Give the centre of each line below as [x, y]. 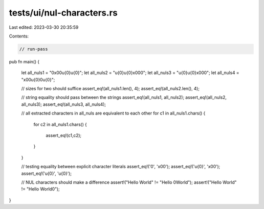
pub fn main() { [24, 61]
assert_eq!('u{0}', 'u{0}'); [46, 173]
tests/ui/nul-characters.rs [63, 13]
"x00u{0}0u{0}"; [38, 79]
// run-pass [34, 49]
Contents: [19, 36]
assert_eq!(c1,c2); [64, 135]
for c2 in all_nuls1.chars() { [60, 124]
